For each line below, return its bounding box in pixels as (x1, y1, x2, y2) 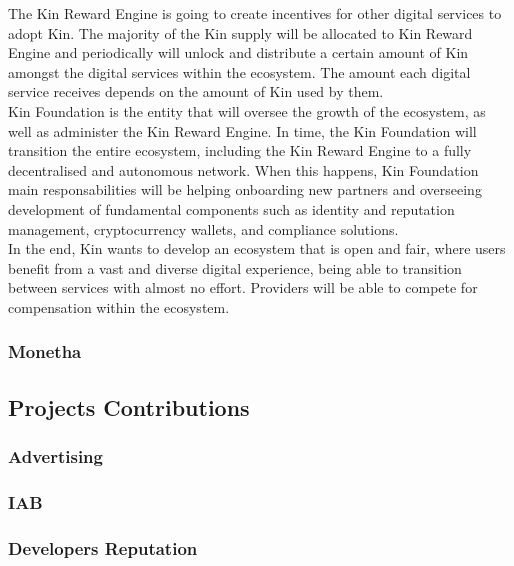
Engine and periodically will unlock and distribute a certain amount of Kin (8, 42, 469, 63)
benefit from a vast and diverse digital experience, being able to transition (8, 257, 462, 278)
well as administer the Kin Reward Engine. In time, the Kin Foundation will (8, 120, 477, 141)
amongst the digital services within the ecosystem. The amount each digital (8, 61, 471, 82)
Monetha (8, 339, 82, 364)
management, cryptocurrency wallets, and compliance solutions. (8, 218, 399, 239)
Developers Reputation (8, 535, 198, 560)
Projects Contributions (8, 391, 250, 422)
